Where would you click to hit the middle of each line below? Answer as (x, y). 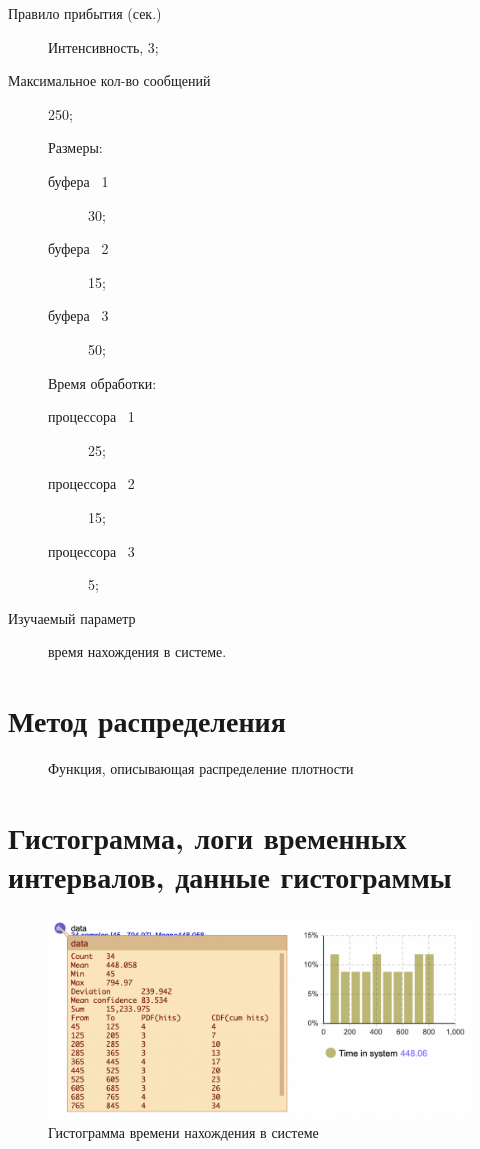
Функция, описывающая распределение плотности (201, 768)
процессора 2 (91, 483)
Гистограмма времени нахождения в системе (183, 1132)
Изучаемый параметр (72, 617)
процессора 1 (91, 416)
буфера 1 (78, 180)
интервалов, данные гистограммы (230, 875)
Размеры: (75, 147)
